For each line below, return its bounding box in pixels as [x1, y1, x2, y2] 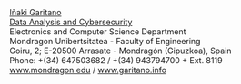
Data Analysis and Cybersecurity [9, 16, 133, 27]
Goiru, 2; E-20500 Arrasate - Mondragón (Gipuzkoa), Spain [9, 45, 232, 56]
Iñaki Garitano [9, 7, 62, 17]
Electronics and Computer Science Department [9, 26, 186, 37]
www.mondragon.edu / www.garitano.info [9, 65, 166, 75]
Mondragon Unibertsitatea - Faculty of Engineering [9, 36, 201, 46]
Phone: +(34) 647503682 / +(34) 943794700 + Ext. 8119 [9, 55, 223, 65]
